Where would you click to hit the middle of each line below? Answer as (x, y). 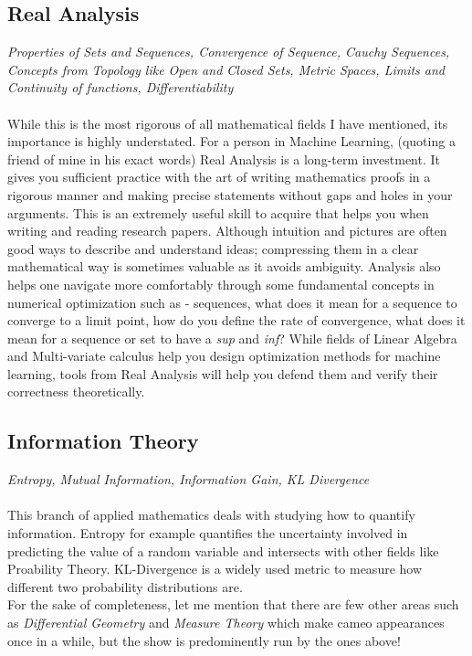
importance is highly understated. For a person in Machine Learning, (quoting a (231, 141)
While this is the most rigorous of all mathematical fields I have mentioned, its (228, 123)
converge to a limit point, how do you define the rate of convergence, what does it (236, 320)
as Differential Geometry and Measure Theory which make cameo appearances (226, 623)
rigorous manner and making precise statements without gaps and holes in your (230, 194)
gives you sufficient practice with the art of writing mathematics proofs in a (219, 177)
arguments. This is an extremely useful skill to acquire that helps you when (218, 212)
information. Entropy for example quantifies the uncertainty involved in (208, 533)
